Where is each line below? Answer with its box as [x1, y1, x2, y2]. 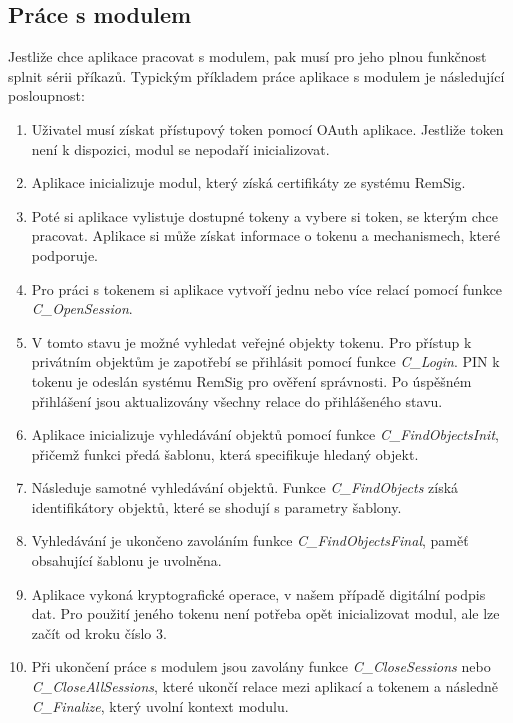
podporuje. [31, 244, 98, 265]
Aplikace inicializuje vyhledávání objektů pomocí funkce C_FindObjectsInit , [31, 424, 499, 445]
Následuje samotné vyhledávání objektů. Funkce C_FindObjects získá [31, 477, 459, 498]
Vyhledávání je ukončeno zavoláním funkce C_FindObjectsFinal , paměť [31, 530, 469, 551]
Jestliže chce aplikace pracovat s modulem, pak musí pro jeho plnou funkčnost [8, 46, 487, 67]
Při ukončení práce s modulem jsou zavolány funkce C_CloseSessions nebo [31, 656, 491, 677]
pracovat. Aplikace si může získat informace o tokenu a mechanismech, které [31, 225, 500, 246]
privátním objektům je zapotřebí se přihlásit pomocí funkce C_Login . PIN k [31, 351, 500, 372]
